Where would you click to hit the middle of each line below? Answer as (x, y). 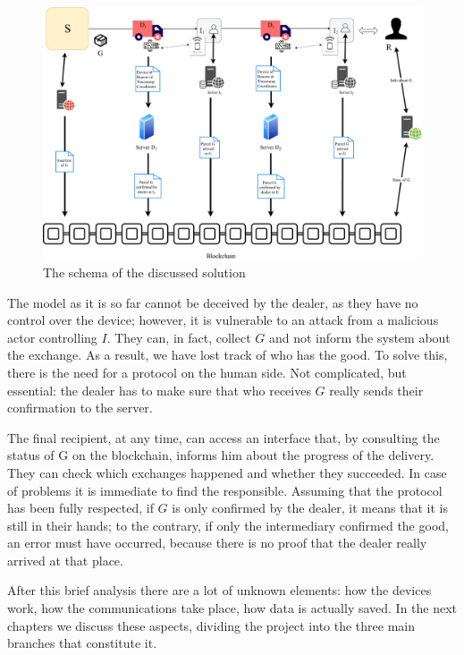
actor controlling (52, 337)
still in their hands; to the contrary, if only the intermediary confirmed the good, (228, 525)
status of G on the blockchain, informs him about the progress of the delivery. (221, 455)
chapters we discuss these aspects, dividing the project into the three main (211, 625)
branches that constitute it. (82, 643)
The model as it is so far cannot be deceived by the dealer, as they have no (213, 302)
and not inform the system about (359, 337)
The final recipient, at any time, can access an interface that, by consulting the (224, 437)
